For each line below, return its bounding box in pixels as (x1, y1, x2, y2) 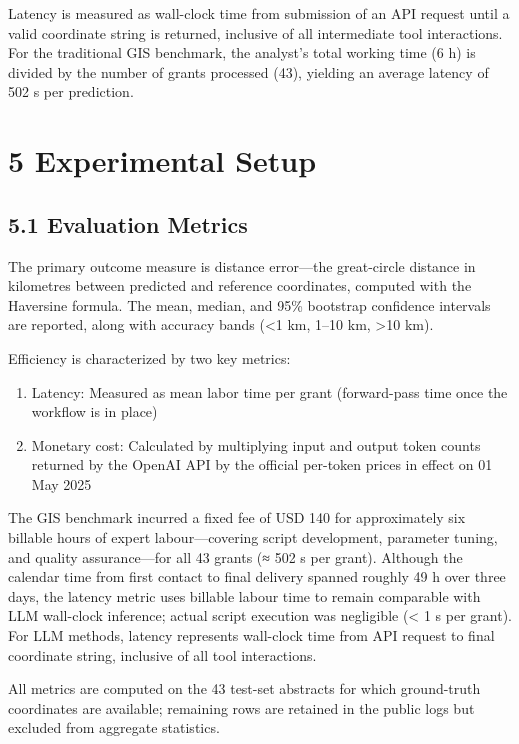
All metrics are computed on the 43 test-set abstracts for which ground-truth (8, 678, 481, 699)
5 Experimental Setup (8, 140, 317, 181)
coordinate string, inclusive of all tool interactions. (8, 644, 317, 665)
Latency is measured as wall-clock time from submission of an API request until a (8, 3, 510, 23)
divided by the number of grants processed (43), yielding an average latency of (8, 61, 489, 82)
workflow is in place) (31, 401, 158, 422)
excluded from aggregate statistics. (8, 717, 220, 738)
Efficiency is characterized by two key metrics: (8, 347, 291, 368)
